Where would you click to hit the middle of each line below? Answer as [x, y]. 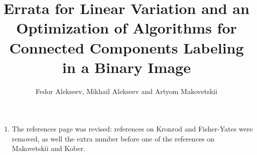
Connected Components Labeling [126, 47]
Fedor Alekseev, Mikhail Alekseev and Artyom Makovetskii [126, 91]
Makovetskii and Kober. [48, 148]
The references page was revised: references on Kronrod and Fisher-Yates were [132, 129]
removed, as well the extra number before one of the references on [113, 138]
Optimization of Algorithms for [126, 28]
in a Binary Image [126, 67]
